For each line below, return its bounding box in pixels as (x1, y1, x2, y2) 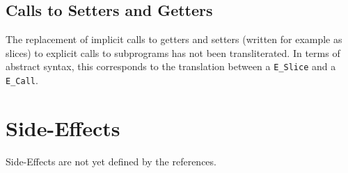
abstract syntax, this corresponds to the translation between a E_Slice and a (6, 59, 336, 74)
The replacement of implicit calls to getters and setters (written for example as (6, 32, 342, 47)
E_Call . (6, 73, 38, 88)
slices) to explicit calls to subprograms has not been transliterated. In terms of (6, 45, 340, 60)
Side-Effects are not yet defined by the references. (6, 154, 216, 168)
